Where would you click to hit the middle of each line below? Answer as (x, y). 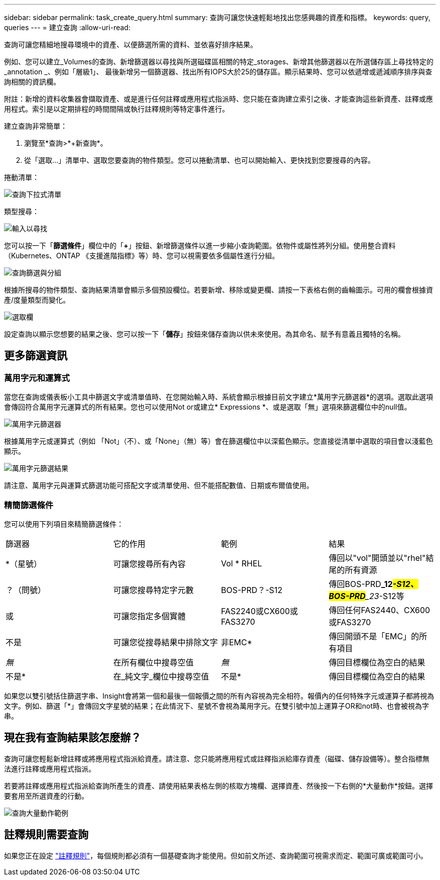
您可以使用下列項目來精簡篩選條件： (64, 524)
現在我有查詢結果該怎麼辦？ (73, 738)
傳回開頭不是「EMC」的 (374, 636)
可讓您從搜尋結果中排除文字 (166, 642)
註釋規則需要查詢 (46, 835)
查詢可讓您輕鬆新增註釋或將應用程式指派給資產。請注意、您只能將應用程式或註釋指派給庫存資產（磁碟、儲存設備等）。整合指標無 (217, 758)
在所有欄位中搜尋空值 (153, 662)
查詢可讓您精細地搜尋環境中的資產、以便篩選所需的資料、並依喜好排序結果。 (131, 44)
